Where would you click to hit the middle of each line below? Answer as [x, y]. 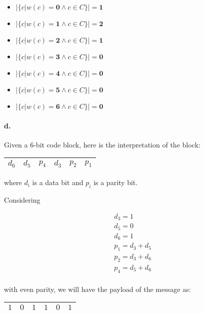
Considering [22, 200]
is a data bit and [58, 182]
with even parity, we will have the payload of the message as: [97, 289]
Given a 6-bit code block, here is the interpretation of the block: [102, 144]
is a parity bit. [116, 182]
